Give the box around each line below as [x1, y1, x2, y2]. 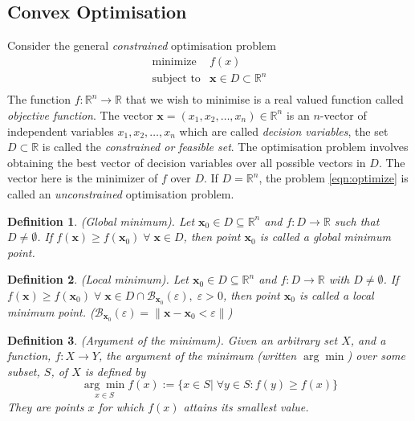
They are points [7, 398, 84, 415]
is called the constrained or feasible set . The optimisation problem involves [42, 138, 409, 155]
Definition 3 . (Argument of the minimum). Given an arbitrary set [7, 331, 338, 348]
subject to [152, 73, 201, 85]
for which [98, 398, 144, 415]
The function [7, 91, 71, 108]
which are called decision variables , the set [179, 122, 389, 139]
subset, [7, 362, 40, 379]
